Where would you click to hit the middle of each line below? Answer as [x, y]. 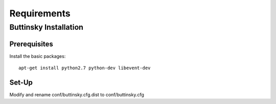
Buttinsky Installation [47, 27]
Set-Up [21, 82]
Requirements [40, 13]
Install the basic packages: [38, 56]
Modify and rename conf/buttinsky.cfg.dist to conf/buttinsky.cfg [77, 95]
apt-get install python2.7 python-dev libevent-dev [85, 68]
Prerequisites [31, 44]
